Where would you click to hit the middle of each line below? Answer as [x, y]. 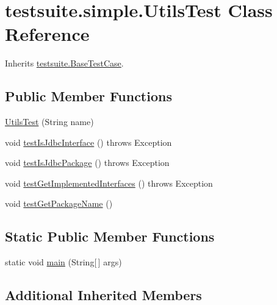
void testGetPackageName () [59, 203]
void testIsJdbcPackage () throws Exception [87, 163]
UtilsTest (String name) [49, 122]
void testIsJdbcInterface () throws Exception [88, 142]
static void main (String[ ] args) [63, 262]
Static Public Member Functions [110, 236]
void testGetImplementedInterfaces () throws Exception [109, 183]
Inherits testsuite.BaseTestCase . [64, 63]
